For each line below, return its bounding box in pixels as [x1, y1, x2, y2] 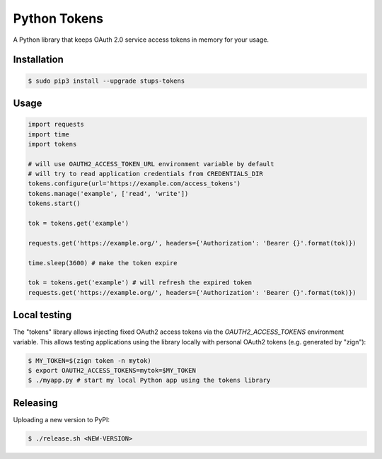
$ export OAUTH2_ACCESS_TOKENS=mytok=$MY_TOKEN [28, 366, 196, 375]
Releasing [13, 397, 58, 409]
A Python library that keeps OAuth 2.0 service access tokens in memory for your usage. [13, 35, 269, 44]
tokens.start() [28, 199, 81, 208]
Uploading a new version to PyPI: [13, 415, 110, 424]
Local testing [13, 309, 72, 321]
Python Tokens [13, 11, 104, 26]
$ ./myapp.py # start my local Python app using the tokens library [28, 376, 271, 385]
